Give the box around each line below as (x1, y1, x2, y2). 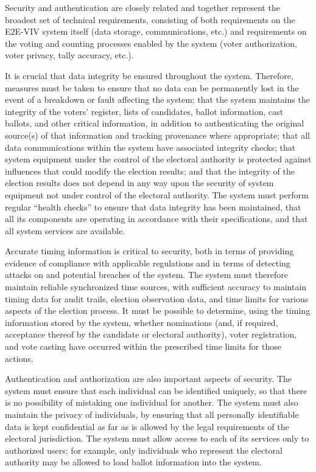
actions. (5, 352, 33, 364)
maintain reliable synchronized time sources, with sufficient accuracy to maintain (5, 280, 307, 293)
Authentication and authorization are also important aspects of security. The (5, 372, 292, 385)
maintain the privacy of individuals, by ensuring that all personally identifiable (5, 408, 299, 420)
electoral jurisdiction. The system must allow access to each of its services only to (5, 432, 309, 445)
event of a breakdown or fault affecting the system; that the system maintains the (5, 93, 310, 106)
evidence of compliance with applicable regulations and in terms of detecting (5, 256, 290, 269)
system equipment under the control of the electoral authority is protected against (5, 153, 312, 165)
